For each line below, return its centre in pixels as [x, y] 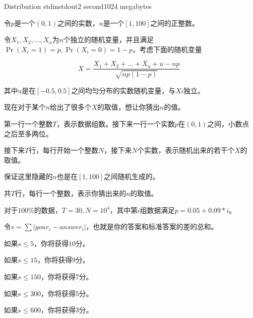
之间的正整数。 [175, 23]
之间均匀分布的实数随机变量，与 [123, 90]
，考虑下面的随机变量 [167, 49]
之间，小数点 [228, 124]
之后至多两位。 [28, 133]
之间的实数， [78, 23]
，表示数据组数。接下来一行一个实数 [116, 124]
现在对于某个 [25, 107]
